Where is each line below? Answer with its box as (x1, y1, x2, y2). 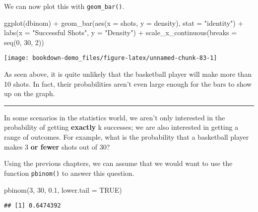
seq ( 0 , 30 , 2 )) (4, 37, 44, 47)
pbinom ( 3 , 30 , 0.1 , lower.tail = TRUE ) (4, 184, 122, 195)
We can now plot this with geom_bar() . (4, 1, 125, 11)
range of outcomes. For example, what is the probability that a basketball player (4, 132, 249, 142)
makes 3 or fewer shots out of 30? (4, 141, 110, 152)
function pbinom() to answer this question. (4, 167, 134, 178)
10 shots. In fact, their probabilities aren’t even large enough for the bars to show (4, 78, 252, 89)
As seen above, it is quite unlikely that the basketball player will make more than (4, 69, 252, 79)
